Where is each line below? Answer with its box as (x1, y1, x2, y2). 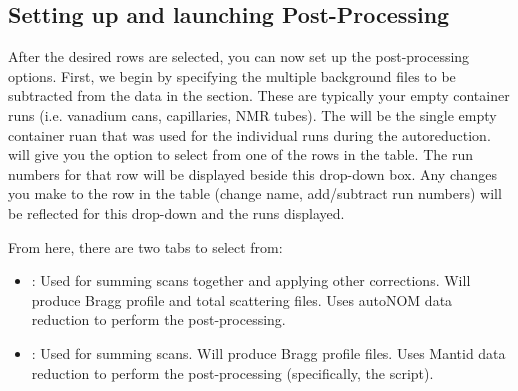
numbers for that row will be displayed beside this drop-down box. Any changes (8, 163, 498, 184)
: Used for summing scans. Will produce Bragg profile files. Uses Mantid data (31, 342, 506, 363)
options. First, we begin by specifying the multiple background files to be (8, 65, 456, 86)
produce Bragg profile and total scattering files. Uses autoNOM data (31, 289, 453, 310)
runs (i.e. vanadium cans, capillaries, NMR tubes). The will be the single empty (8, 104, 497, 125)
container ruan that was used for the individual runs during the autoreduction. (8, 124, 491, 145)
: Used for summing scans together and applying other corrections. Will (31, 270, 471, 291)
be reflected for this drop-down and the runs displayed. (8, 202, 345, 223)
